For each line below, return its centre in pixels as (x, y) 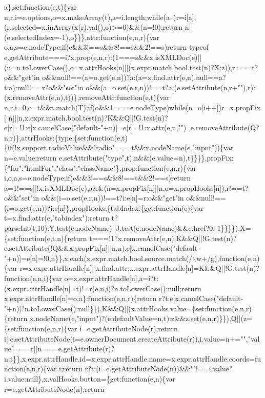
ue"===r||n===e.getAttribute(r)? (59, 349)
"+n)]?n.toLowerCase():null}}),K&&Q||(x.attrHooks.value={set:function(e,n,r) (128, 308)
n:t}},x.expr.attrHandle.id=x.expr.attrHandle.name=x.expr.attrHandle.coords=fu (133, 358)
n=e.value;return (30, 157)
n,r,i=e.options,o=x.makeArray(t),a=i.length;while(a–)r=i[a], (100, 17)
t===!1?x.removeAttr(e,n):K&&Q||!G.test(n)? (163, 238)
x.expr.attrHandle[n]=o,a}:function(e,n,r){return (80, 298)
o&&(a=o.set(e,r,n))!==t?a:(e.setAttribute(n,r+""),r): (171, 87)
